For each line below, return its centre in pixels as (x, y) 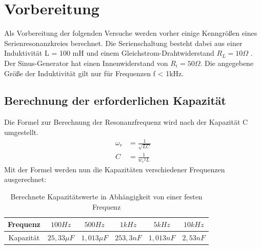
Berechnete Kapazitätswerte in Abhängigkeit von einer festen (106, 197)
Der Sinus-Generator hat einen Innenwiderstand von (86, 63)
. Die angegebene (227, 63)
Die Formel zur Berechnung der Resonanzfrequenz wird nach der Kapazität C (126, 122)
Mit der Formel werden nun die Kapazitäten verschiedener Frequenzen (115, 169)
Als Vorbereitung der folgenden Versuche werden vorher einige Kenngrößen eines (131, 33)
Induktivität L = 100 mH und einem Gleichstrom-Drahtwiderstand (109, 53)
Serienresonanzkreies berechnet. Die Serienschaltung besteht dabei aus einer (123, 43)
